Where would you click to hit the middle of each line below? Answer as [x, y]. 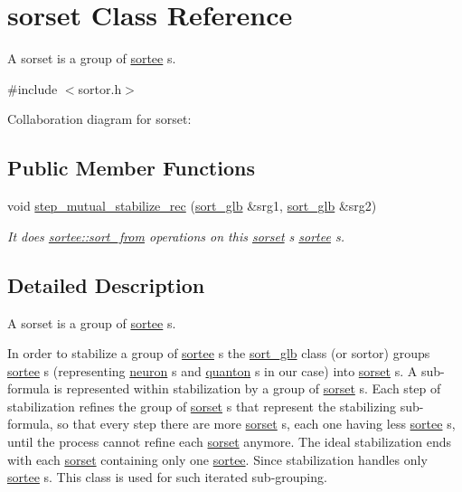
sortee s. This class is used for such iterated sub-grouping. [167, 477]
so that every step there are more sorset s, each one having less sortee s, [256, 424]
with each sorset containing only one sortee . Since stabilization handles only [217, 459]
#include [33, 88]
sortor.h [100, 88]
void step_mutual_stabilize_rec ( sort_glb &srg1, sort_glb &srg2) [192, 206]
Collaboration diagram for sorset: [99, 119]
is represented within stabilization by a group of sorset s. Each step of [247, 388]
